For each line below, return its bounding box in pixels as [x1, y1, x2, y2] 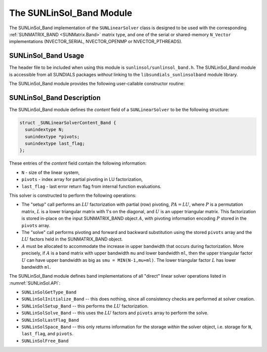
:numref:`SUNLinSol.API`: [9, 280, 61, 286]
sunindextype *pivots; [25, 134, 80, 139]
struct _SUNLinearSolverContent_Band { [19, 119, 116, 125]
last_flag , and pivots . [21, 331, 74, 337]
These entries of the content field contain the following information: [9, 160, 147, 166]
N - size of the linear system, [21, 169, 80, 176]
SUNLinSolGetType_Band [21, 290, 77, 295]
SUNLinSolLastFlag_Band [21, 317, 79, 323]
